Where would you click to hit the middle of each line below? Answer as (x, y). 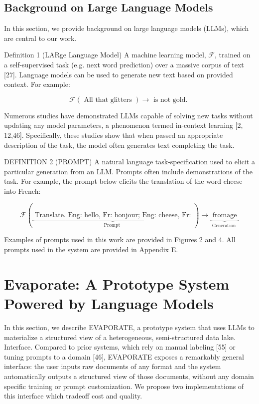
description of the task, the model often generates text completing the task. (119, 145)
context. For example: (37, 84)
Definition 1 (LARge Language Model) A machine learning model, (105, 55)
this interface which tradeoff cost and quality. (73, 396)
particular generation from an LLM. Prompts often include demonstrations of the (128, 171)
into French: (22, 191)
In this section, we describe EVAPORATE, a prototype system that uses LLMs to (129, 327)
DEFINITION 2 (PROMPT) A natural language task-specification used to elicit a (129, 162)
